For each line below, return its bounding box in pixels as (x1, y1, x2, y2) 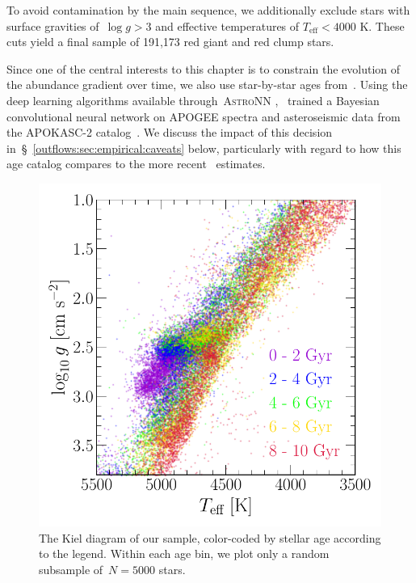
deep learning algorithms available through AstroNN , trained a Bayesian (6, 91, 380, 108)
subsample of (39, 560, 103, 577)
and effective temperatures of (155, 17, 300, 34)
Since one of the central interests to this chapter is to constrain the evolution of (6, 60, 401, 77)
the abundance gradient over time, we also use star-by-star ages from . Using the (6, 76, 408, 93)
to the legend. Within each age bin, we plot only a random (39, 545, 330, 562)
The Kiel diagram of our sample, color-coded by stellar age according (39, 529, 381, 546)
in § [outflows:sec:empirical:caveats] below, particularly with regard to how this (6, 139, 401, 156)
